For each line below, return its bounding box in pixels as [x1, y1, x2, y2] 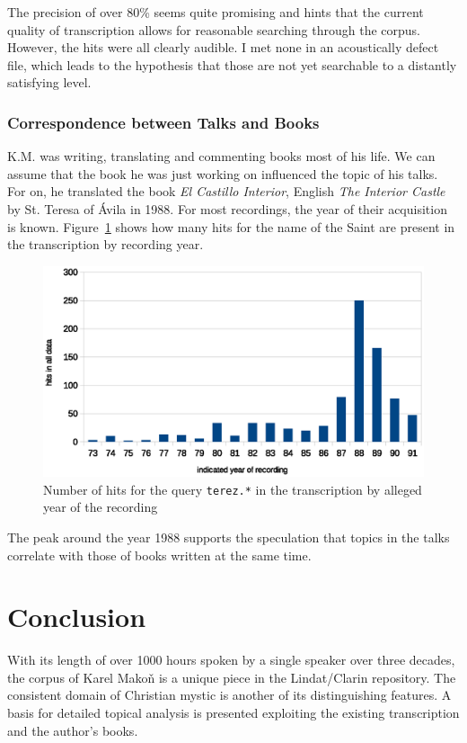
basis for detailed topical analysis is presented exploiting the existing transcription [7, 703, 460, 722]
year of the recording [43, 497, 158, 516]
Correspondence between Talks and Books [7, 111, 320, 133]
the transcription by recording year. [7, 235, 204, 254]
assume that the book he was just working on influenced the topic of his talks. [7, 164, 438, 183]
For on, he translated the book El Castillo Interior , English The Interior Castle [7, 182, 445, 201]
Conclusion [7, 598, 146, 635]
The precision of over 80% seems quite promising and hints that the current [7, 3, 424, 21]
